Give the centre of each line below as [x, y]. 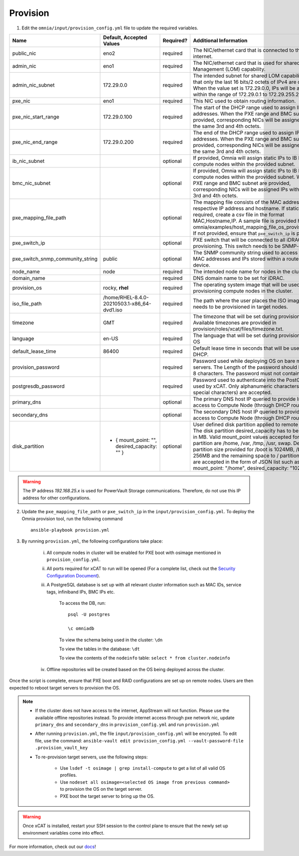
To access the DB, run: [82, 603]
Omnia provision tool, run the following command [72, 519]
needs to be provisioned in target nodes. [241, 306]
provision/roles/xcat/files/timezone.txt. [238, 329]
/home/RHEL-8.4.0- [126, 297]
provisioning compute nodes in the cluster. [243, 290]
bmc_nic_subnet [31, 183]
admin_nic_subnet [33, 85]
